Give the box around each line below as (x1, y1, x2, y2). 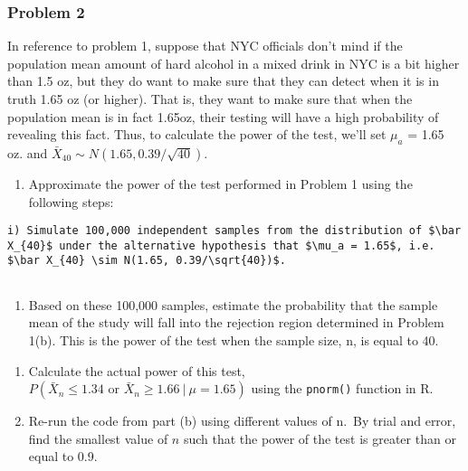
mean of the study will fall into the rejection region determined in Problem (28, 313, 444, 332)
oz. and (7, 143, 48, 162)
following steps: (28, 192, 114, 211)
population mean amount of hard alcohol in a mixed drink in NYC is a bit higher (7, 53, 460, 72)
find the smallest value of (28, 429, 168, 447)
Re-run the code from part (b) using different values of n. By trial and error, (28, 411, 456, 430)
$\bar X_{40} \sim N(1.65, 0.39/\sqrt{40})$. (7, 254, 286, 268)
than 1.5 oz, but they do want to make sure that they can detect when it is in (7, 71, 439, 90)
